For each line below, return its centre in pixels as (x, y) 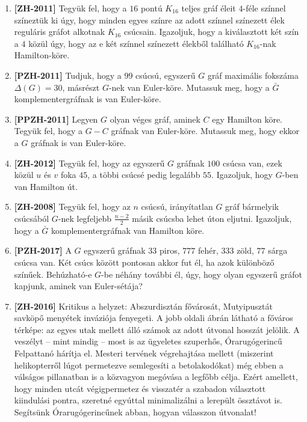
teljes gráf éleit (209, 8)
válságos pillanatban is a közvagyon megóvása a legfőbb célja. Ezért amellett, (156, 377)
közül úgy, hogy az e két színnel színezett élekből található (136, 43)
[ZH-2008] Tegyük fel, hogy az (72, 206)
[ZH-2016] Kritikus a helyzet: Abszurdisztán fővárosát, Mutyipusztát (143, 306)
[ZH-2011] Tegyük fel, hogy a (70, 8)
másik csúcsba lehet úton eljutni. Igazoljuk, (212, 218)
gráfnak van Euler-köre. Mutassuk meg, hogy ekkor (205, 131)
